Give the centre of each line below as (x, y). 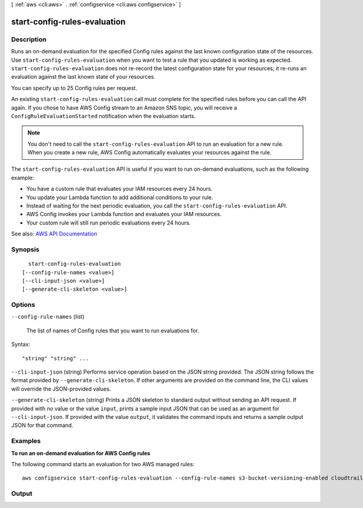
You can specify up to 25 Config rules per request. (74, 88)
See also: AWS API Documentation (54, 234)
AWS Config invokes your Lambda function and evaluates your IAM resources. (124, 214)
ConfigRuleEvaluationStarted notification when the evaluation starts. (103, 116)
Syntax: (21, 345)
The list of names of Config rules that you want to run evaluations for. (113, 331)
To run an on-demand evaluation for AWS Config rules (81, 453)
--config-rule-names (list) (48, 317)
